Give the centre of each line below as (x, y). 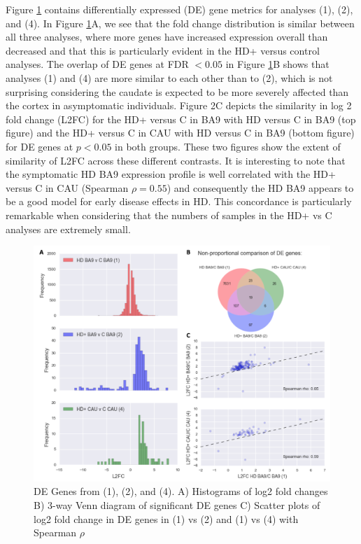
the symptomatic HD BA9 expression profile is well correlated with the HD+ (171, 174)
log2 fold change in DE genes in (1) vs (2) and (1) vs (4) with (166, 518)
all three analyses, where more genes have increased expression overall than (167, 37)
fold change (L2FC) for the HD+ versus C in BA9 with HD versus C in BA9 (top (181, 119)
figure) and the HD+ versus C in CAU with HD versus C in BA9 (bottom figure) (180, 133)
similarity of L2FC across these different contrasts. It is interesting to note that (176, 160)
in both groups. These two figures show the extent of (228, 146)
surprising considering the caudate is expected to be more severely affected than (177, 91)
